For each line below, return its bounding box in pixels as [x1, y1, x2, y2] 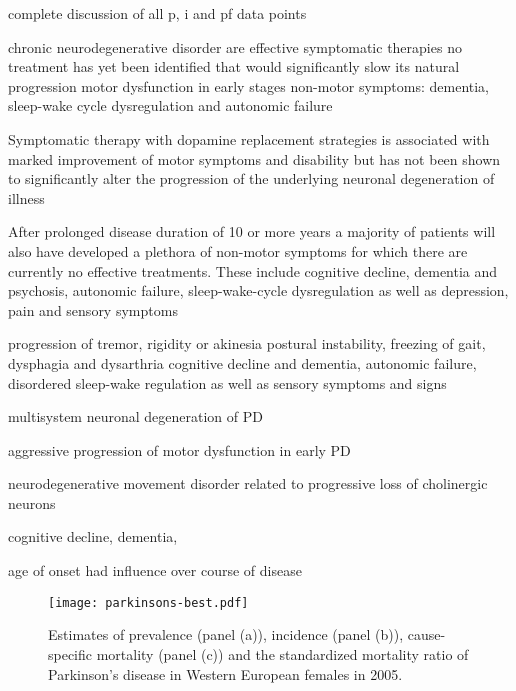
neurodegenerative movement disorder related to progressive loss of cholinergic [8, 473, 488, 494]
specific [48, 643, 93, 664]
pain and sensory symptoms [8, 299, 178, 320]
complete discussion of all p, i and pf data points [8, 3, 307, 23]
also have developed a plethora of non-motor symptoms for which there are [8, 240, 468, 261]
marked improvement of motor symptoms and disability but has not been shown [8, 148, 501, 169]
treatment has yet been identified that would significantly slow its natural [8, 56, 460, 77]
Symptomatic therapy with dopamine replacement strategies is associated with [8, 128, 490, 149]
